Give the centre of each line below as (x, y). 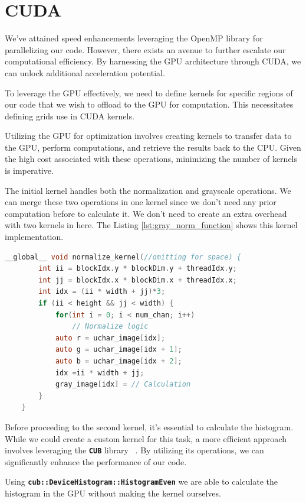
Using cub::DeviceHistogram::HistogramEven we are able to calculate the (141, 481)
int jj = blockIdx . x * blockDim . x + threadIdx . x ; (138, 280)
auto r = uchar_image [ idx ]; (110, 338)
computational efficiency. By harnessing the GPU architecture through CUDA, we (153, 61)
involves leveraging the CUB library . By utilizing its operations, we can (134, 450)
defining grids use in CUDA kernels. (70, 116)
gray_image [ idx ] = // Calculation (123, 384)
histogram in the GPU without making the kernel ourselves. (113, 493)
